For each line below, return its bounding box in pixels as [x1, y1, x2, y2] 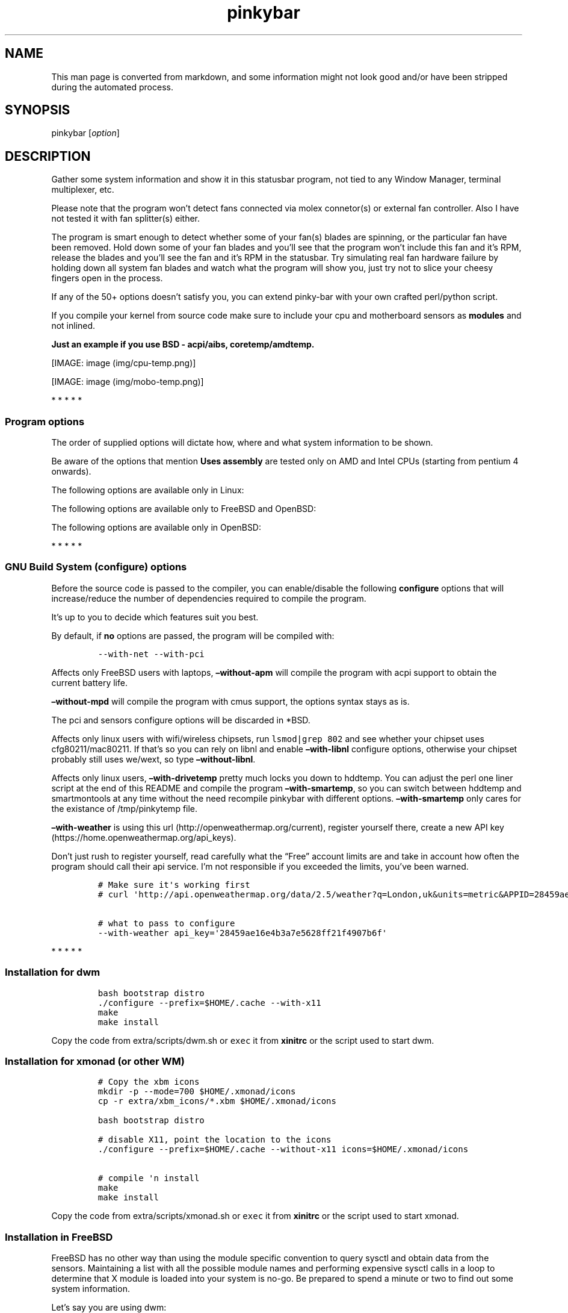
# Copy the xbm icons [97, 1077, 200, 1087]
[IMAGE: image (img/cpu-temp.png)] [51, 358, 196, 369]
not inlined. [51, 320, 96, 331]
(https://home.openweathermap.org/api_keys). [51, 832, 236, 843]
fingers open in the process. [51, 273, 163, 284]
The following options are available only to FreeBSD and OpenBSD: [51, 504, 316, 514]
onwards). [51, 466, 91, 477]
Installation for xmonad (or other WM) [5, 1055, 185, 1067]
